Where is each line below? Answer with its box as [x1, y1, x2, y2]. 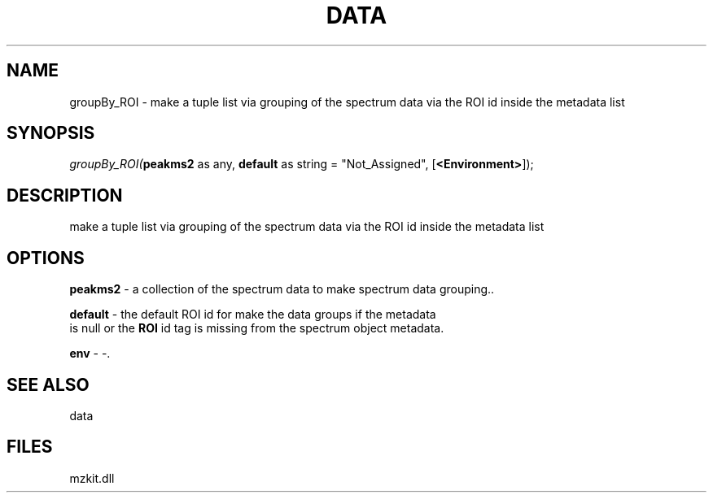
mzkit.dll [69, 471, 115, 485]
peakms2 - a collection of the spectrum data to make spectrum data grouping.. [69, 282, 495, 297]
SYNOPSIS [7, 123, 95, 144]
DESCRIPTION [7, 184, 123, 206]
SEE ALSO [7, 374, 90, 395]
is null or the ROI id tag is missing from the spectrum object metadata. [69, 321, 444, 336]
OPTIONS [7, 247, 85, 268]
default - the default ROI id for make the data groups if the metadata [69, 307, 436, 322]
